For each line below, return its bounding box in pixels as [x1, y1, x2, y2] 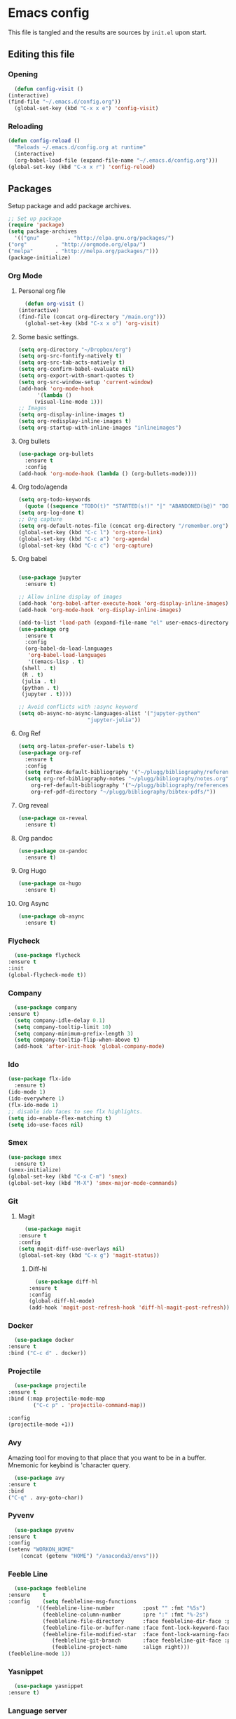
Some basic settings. [18, 332, 79, 341]
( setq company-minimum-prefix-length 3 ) [14, 1030, 134, 1037]
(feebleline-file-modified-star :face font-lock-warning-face [42, 1631, 231, 1638]
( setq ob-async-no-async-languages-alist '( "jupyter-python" [18, 710, 201, 717]
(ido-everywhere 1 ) [8, 1095, 65, 1102]
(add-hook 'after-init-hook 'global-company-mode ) [14, 1043, 165, 1050]
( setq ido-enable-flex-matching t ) [8, 1115, 112, 1122]
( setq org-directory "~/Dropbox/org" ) [18, 346, 132, 353]
